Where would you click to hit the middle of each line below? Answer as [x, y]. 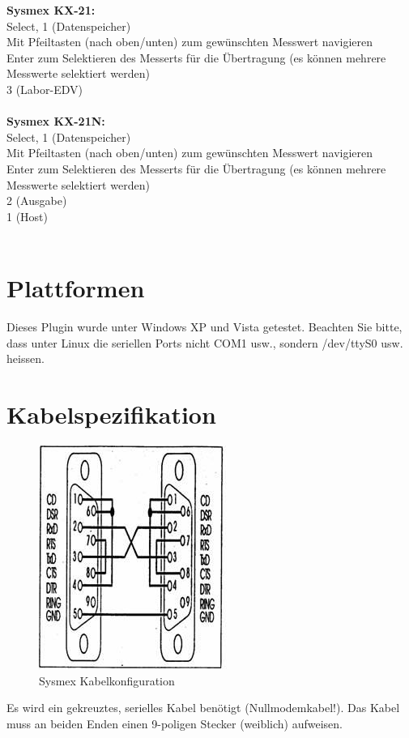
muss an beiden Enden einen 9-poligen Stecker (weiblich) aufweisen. [175, 723]
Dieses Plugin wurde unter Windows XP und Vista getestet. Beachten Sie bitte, [204, 327]
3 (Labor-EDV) [45, 89]
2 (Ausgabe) [37, 200]
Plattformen [76, 288]
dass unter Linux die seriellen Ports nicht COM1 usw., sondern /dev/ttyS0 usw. [205, 342]
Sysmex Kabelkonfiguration [107, 680]
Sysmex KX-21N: [56, 121]
